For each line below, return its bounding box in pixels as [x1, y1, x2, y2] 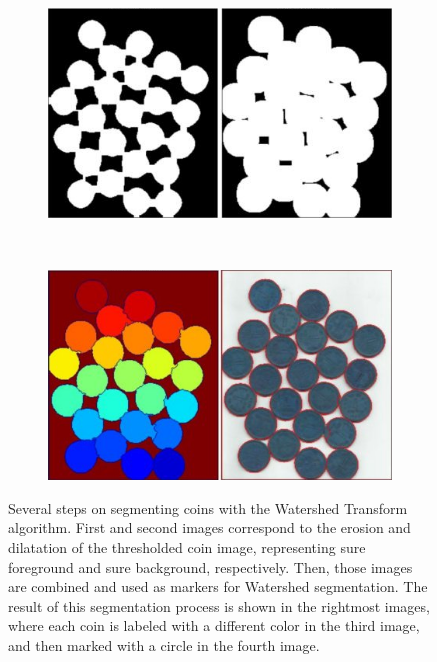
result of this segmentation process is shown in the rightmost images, [8, 595, 430, 616]
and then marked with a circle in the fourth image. [8, 635, 320, 656]
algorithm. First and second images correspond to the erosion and [8, 517, 411, 538]
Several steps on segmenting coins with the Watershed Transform [8, 497, 408, 518]
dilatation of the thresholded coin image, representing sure [8, 537, 366, 558]
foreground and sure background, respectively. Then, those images [8, 556, 413, 577]
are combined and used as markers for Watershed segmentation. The [8, 576, 428, 597]
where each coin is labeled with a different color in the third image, [8, 615, 420, 636]
